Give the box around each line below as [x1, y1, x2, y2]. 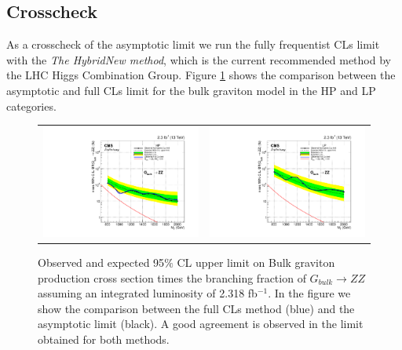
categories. [6, 97, 57, 114]
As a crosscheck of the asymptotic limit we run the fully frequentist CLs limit [6, 36, 380, 53]
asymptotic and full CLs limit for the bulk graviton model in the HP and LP [6, 82, 376, 98]
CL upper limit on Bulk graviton [177, 253, 335, 270]
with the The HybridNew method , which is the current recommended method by [6, 51, 391, 67]
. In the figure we [268, 285, 351, 301]
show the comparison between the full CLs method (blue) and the [38, 300, 355, 316]
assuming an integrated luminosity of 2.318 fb [38, 285, 258, 301]
